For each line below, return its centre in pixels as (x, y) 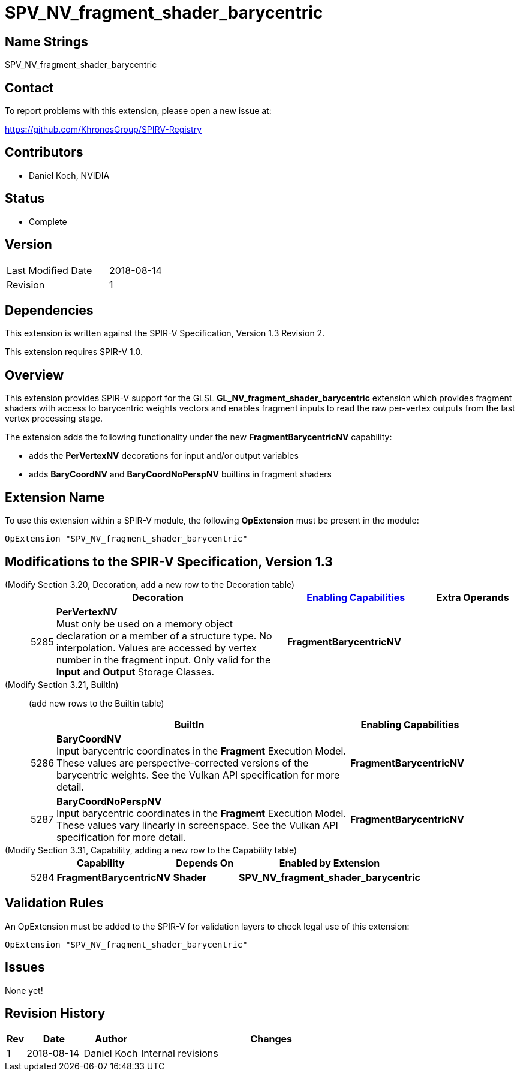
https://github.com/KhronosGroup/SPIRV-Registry (103, 130)
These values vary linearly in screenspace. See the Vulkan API (197, 825)
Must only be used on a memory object (145, 623)
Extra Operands (473, 597)
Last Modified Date (49, 270)
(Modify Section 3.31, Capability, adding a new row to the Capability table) (151, 850)
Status (25, 199)
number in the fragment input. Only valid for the (163, 659)
